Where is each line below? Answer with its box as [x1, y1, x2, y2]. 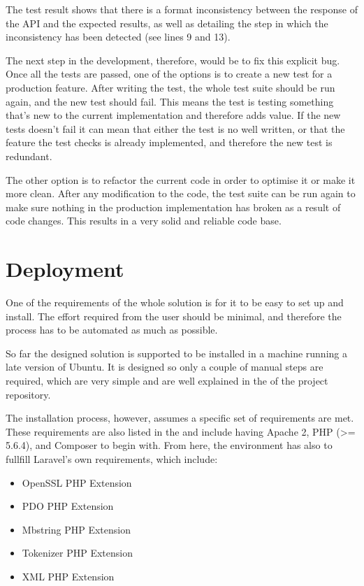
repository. [6, 387, 51, 401]
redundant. [6, 148, 52, 163]
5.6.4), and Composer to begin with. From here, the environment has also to [6, 438, 333, 452]
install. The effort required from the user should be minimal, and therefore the [6, 308, 342, 323]
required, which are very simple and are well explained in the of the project [6, 373, 328, 387]
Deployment [6, 255, 124, 283]
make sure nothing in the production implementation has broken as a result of [6, 199, 341, 214]
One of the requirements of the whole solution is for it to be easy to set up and [6, 295, 344, 310]
